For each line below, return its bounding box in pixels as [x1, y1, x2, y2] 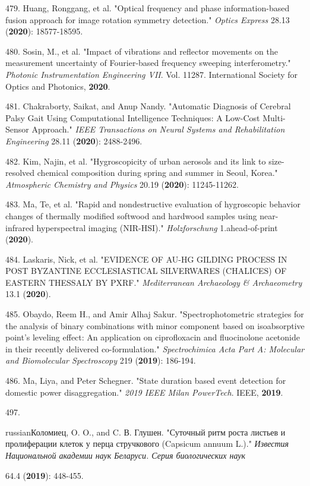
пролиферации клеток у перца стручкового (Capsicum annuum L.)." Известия [5, 437, 289, 450]
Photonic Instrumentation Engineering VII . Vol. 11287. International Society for [5, 68, 298, 80]
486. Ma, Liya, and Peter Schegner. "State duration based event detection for [5, 374, 286, 387]
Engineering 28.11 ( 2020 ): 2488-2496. [5, 134, 143, 147]
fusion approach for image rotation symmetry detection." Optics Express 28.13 [5, 13, 290, 26]
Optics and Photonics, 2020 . [5, 80, 110, 92]
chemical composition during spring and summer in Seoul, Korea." [37, 166, 278, 179]
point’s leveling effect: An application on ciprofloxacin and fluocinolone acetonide [5, 331, 300, 343]
